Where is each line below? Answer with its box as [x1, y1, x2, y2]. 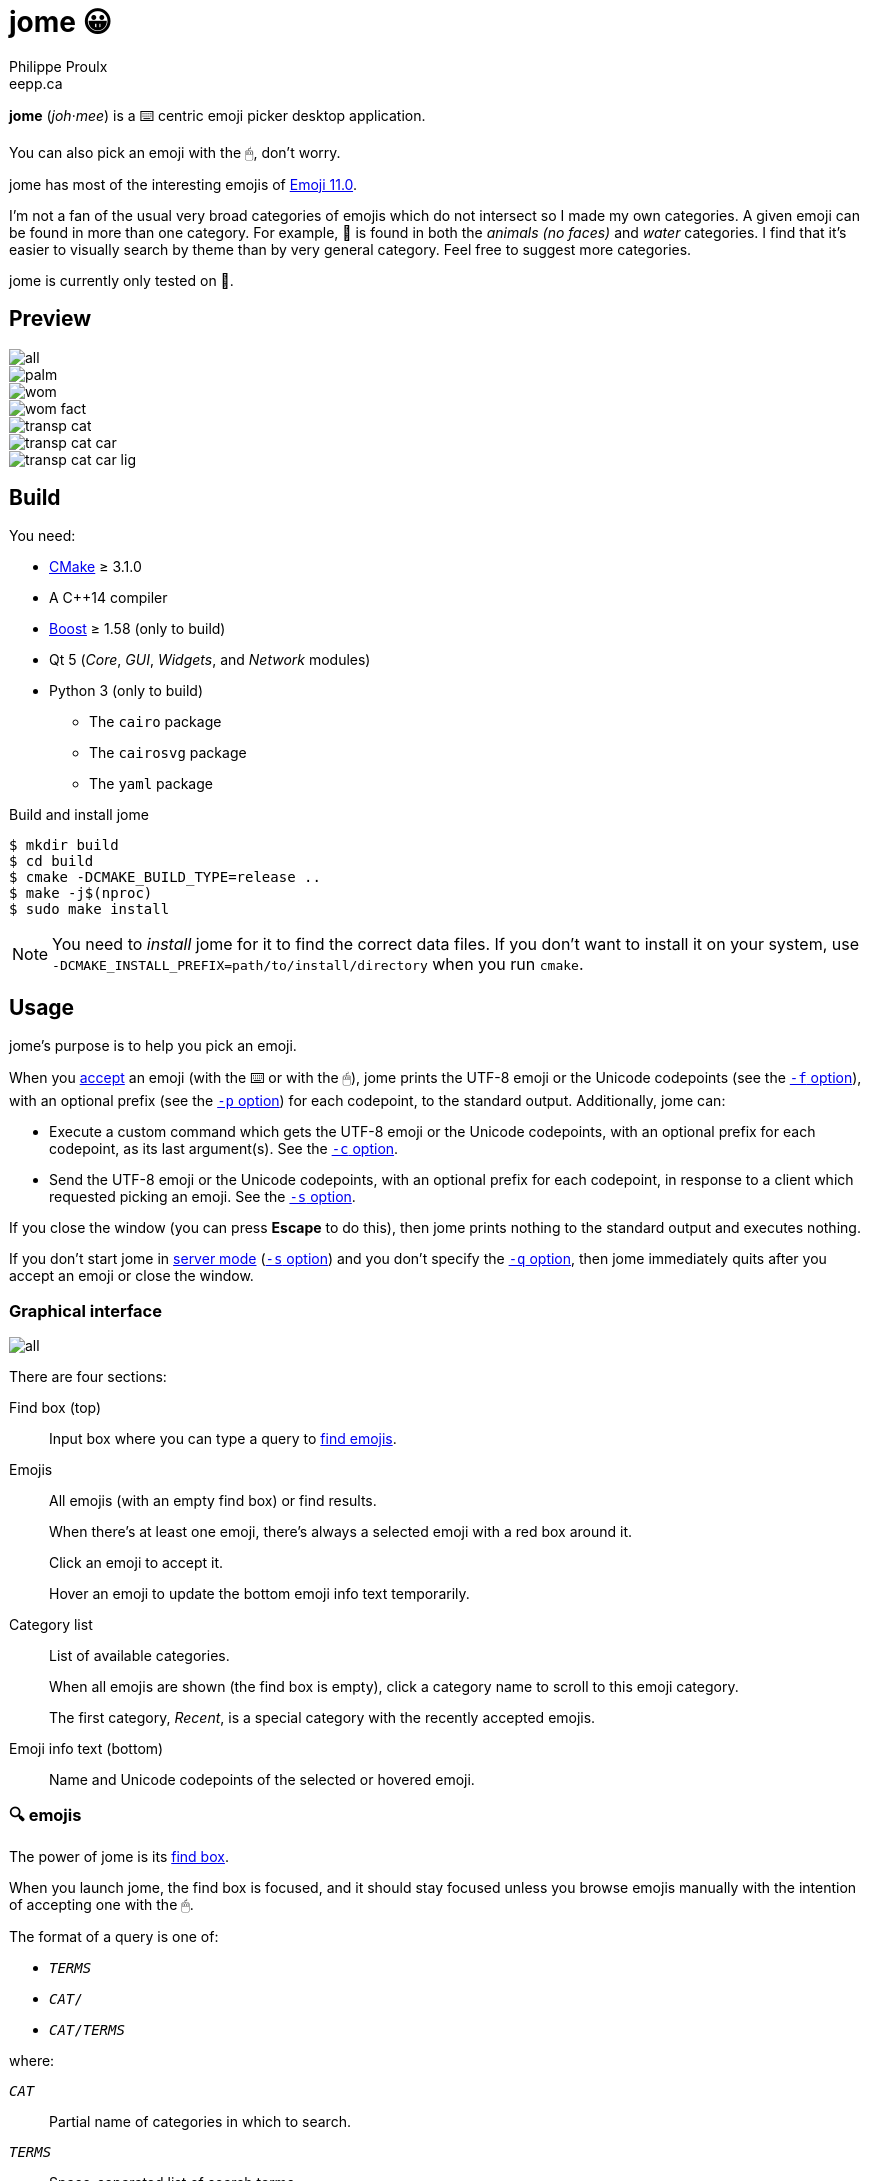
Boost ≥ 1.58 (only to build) [49, 620, 226, 638]
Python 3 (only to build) [49, 682, 204, 700]
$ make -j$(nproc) [9, 885, 153, 902]
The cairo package [89, 713, 222, 731]
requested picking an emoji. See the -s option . [49, 1188, 356, 1206]
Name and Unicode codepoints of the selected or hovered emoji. [49, 1771, 475, 1789]
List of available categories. [49, 1647, 230, 1665]
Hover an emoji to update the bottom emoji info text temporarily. [49, 1585, 470, 1603]
